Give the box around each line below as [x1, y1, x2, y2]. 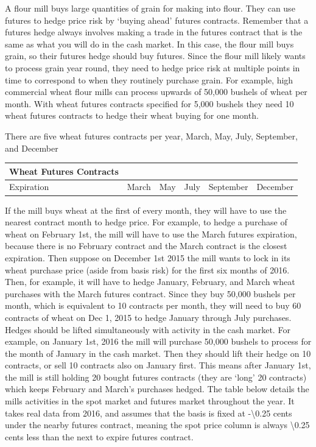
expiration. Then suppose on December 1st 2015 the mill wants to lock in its [5, 251, 290, 264]
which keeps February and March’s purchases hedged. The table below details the [5, 382, 309, 395]
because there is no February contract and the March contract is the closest [5, 239, 287, 252]
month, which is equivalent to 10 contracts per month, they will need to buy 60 [5, 299, 301, 312]
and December [5, 141, 58, 154]
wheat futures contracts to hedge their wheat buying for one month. [5, 109, 259, 122]
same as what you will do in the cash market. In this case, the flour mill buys [5, 37, 294, 50]
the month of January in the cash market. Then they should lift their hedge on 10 [5, 347, 311, 359]
